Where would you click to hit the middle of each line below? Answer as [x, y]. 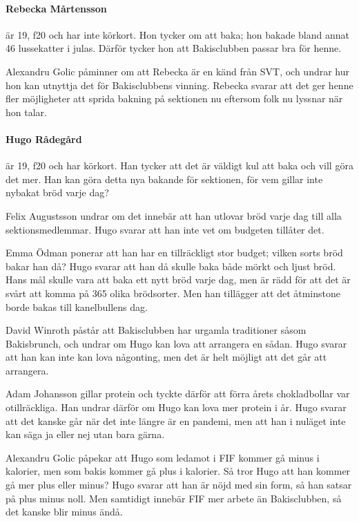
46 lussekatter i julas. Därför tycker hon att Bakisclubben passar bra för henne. [174, 48]
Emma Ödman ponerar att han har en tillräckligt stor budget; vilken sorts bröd [174, 253]
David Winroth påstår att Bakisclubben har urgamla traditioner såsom [156, 330]
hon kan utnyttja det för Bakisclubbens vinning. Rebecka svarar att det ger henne [179, 85]
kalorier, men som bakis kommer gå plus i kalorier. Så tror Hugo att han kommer [178, 471]
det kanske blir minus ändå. [64, 512]
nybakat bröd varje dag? [57, 192]
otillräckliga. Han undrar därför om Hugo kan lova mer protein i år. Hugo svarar [176, 407]
